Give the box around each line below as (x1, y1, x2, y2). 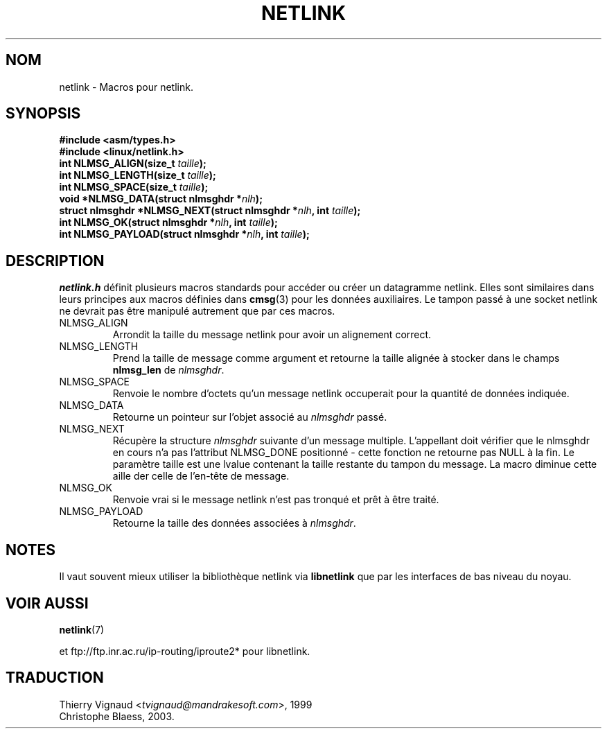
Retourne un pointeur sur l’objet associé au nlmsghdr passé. (112, 411, 387, 423)
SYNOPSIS (6, 105, 81, 123)
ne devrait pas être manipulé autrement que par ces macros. (59, 305, 335, 317)
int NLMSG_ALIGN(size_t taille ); (59, 157, 206, 170)
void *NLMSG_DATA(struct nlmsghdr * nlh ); (59, 193, 263, 205)
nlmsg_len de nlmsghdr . (112, 364, 225, 376)
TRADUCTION (6, 669, 104, 687)
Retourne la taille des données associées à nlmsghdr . (112, 517, 356, 530)
